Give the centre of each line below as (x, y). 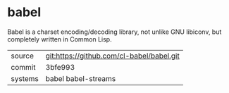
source (22, 56)
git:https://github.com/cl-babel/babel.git (112, 56)
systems (25, 78)
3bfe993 (60, 67)
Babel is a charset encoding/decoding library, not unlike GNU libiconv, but (114, 32)
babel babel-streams (81, 78)
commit (23, 67)
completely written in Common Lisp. (60, 39)
